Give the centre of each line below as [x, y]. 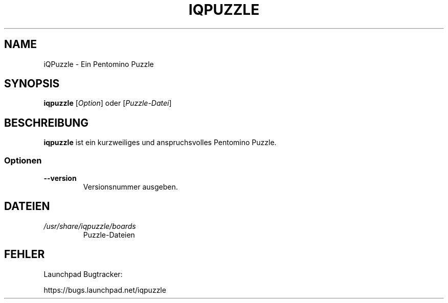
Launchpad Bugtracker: [83, 274]
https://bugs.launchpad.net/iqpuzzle [105, 290]
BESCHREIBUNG [47, 123]
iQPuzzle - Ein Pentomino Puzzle [99, 64]
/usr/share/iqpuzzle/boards [90, 226]
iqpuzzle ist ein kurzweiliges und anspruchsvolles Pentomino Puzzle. [160, 143]
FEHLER [25, 254]
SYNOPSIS [32, 84]
